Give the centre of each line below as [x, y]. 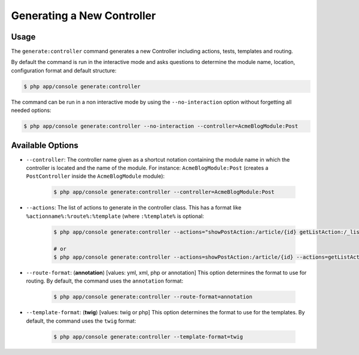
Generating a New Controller [83, 16]
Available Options [45, 145]
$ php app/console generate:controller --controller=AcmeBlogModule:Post [164, 192]
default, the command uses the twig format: [81, 321]
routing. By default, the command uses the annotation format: [105, 281]
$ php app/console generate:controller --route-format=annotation [153, 297]
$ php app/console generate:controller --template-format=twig [148, 336]
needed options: [31, 110]
